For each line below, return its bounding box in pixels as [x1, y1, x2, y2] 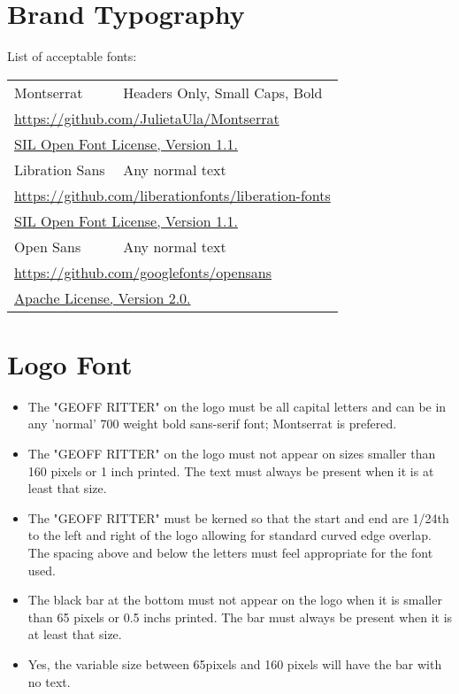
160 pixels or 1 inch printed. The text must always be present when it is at [27, 461, 434, 480]
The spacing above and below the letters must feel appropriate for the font [27, 544, 433, 561]
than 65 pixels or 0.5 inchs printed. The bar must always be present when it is [27, 607, 453, 626]
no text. [27, 672, 71, 690]
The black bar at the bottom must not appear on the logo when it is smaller [27, 590, 442, 609]
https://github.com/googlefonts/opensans [14, 261, 272, 282]
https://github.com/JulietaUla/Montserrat [14, 107, 279, 128]
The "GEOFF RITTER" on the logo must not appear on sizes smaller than [27, 444, 436, 463]
